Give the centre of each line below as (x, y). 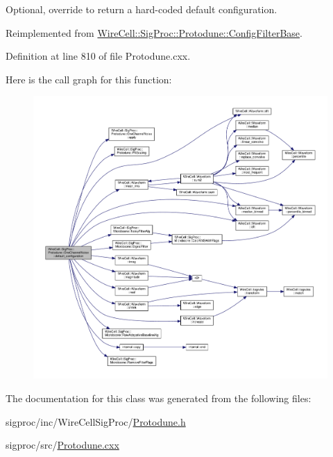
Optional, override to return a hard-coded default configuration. (142, 9)
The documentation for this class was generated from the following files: (159, 398)
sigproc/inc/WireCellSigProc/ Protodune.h (96, 421)
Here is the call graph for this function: (89, 79)
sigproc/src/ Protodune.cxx (62, 445)
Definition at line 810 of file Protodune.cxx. (98, 56)
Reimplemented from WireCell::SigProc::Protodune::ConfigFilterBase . (154, 32)
